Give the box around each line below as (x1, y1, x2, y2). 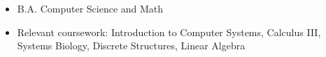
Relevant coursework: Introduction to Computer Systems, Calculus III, (17, 24, 321, 39)
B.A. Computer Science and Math (17, 1, 164, 15)
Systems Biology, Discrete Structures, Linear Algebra (17, 38, 246, 53)
